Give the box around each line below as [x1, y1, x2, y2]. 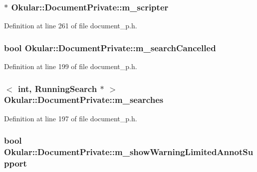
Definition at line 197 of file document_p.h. [4, 113, 137, 123]
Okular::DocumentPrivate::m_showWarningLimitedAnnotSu [4, 146, 254, 158]
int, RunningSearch [17, 82, 97, 94]
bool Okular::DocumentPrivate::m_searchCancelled [4, 41, 216, 54]
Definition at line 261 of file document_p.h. [4, 20, 137, 31]
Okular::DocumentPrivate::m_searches [4, 93, 164, 106]
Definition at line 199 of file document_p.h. [4, 61, 137, 72]
